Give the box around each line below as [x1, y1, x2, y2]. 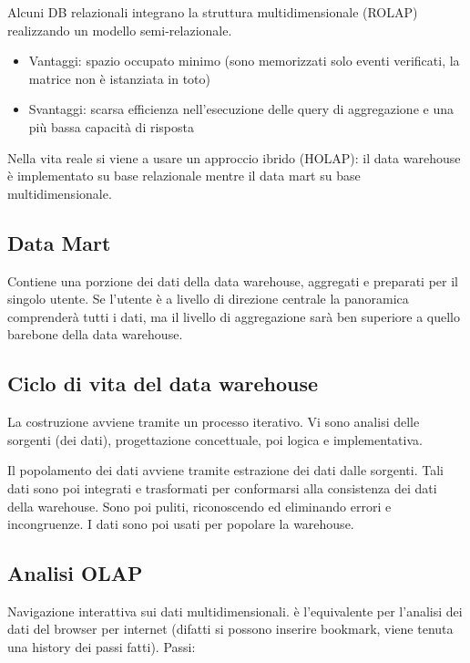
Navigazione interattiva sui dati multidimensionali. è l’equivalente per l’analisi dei [7, 601, 463, 620]
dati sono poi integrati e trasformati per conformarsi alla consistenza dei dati [7, 478, 437, 497]
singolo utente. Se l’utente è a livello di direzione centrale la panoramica [7, 289, 409, 308]
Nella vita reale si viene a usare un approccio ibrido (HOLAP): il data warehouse [7, 148, 461, 167]
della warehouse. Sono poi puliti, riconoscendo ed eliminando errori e [7, 496, 392, 515]
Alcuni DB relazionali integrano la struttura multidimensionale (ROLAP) [7, 3, 418, 21]
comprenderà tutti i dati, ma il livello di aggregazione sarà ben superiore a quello [7, 306, 461, 326]
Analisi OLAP [7, 559, 143, 587]
